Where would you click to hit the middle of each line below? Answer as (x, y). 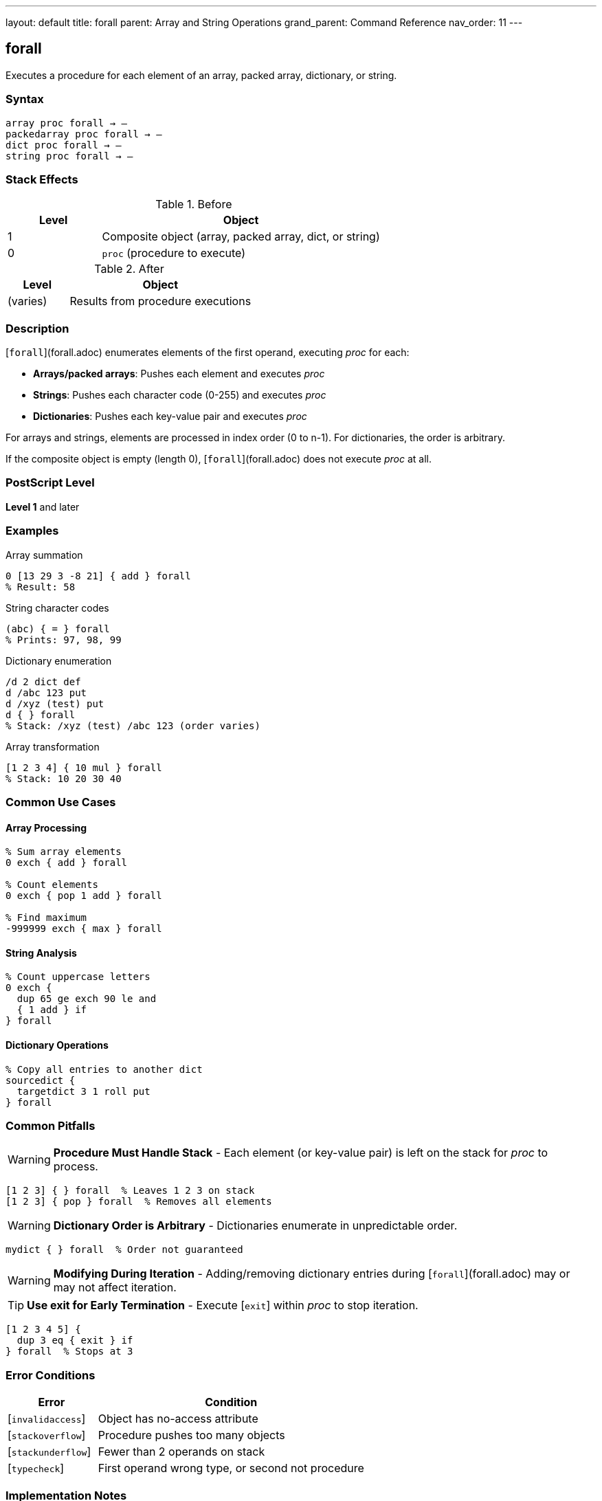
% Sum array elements (64, 852)
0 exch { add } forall (67, 863)
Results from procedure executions (160, 301)
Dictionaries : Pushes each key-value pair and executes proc (170, 416)
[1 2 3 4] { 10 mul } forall (84, 767)
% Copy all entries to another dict (104, 1069)
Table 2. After (129, 269)
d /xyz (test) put (55, 703)
